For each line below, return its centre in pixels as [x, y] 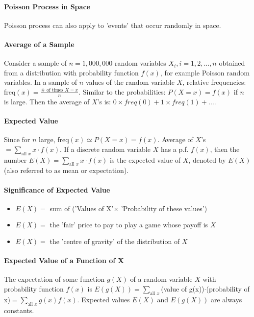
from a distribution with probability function [71, 72]
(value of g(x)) [183, 288]
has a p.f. [175, 149]
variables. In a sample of [41, 82]
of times [55, 90]
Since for [17, 139]
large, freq [54, 139]
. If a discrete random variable [105, 149]
